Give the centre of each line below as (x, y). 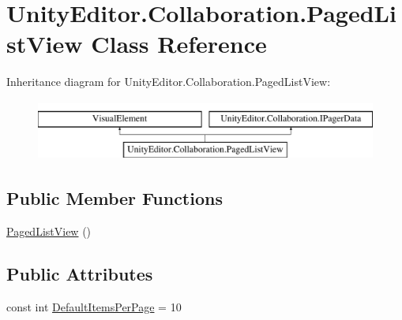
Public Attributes (80, 274)
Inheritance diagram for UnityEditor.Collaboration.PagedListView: (169, 82)
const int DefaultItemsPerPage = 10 (94, 307)
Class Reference (179, 44)
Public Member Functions (115, 198)
